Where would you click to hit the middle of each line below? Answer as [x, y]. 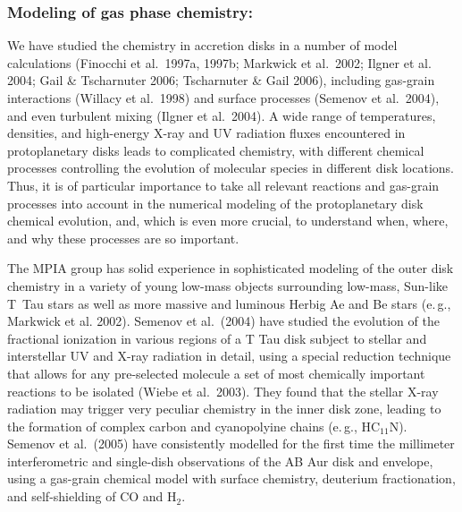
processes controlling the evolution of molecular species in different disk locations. [231, 168]
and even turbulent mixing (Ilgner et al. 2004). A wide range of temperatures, [222, 115]
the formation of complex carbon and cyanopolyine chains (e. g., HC [194, 426]
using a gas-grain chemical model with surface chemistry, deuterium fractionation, [231, 478]
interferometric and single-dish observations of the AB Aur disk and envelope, [220, 461]
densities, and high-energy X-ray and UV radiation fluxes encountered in [206, 133]
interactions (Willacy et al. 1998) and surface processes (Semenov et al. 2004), [223, 98]
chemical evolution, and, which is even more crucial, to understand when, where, [228, 221]
